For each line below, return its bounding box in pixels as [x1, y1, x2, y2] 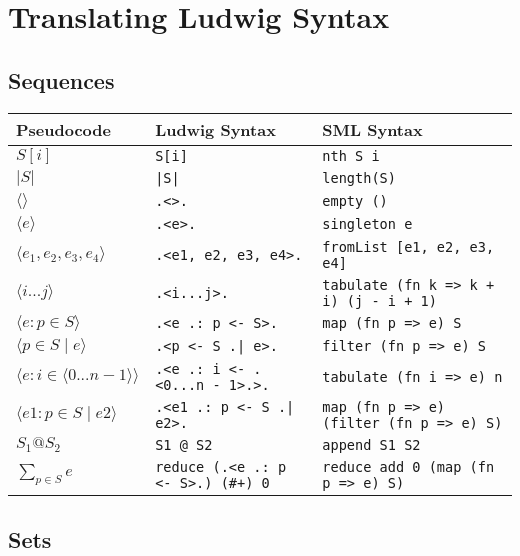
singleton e [322, 216, 413, 233]
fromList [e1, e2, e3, [322, 238, 495, 255]
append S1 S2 [322, 436, 421, 453]
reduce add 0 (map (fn [322, 458, 495, 475]
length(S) [322, 170, 396, 187]
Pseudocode [16, 117, 111, 141]
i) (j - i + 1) [322, 292, 437, 309]
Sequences [8, 64, 115, 95]
